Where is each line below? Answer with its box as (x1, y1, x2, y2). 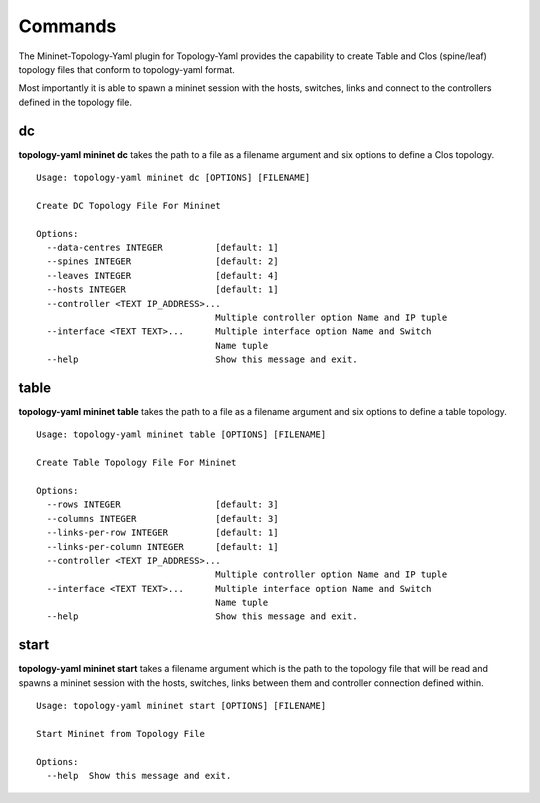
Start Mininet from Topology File (36, 728, 205, 739)
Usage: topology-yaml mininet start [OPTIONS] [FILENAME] (36, 700, 327, 712)
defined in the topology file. (18, 96, 132, 108)
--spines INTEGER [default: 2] (46, 256, 279, 267)
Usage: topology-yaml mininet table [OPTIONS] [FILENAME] (36, 429, 327, 440)
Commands (18, 15, 117, 37)
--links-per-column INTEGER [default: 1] (46, 541, 279, 552)
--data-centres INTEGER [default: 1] (46, 241, 279, 253)
